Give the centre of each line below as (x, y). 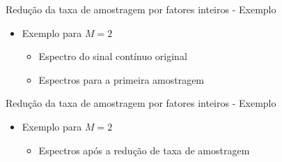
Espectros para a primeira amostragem (122, 79)
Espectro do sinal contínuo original (113, 56)
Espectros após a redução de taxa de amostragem (144, 150)
